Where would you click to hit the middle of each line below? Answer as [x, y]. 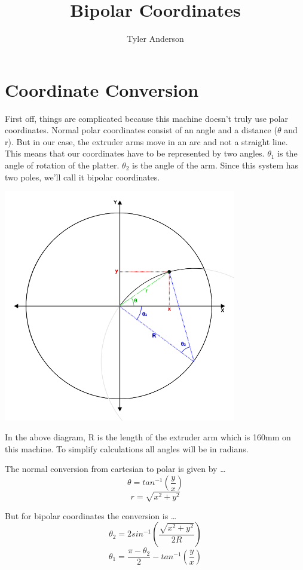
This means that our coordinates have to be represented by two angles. [135, 153]
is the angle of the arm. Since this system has [215, 165]
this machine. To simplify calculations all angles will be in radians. [127, 448]
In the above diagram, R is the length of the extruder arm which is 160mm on [148, 437]
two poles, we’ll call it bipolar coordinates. [82, 177]
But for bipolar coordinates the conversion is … [91, 515]
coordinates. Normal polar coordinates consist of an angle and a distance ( [141, 130]
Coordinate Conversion [102, 89]
